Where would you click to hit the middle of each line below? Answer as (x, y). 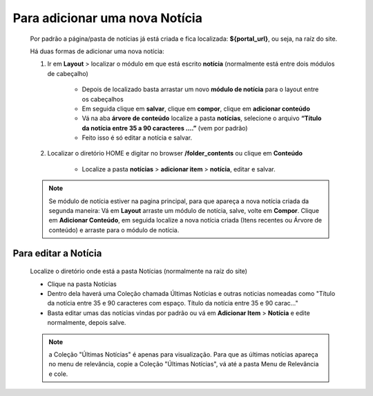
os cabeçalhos (103, 99)
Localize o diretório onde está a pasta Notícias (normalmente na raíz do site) (139, 271)
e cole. (58, 374)
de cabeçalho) (68, 73)
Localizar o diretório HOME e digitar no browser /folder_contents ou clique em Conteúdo (175, 153)
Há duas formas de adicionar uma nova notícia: (97, 51)
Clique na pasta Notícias (82, 284)
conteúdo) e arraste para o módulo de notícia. (114, 230)
